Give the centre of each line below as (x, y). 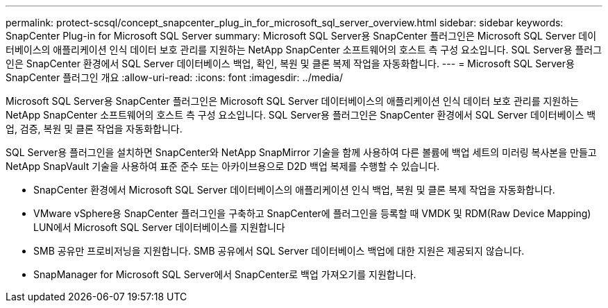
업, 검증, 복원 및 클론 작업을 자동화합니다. (94, 129)
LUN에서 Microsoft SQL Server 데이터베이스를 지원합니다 (159, 227)
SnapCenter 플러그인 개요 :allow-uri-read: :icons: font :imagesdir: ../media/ (174, 77)
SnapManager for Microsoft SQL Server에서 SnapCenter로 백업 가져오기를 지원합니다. (225, 274)
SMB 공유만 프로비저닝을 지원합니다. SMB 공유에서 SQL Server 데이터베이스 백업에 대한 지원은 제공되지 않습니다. (279, 251)
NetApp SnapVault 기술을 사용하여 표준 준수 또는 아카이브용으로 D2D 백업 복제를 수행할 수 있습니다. (223, 166)
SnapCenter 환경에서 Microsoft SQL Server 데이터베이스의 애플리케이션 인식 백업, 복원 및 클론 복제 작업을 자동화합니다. (294, 190)
